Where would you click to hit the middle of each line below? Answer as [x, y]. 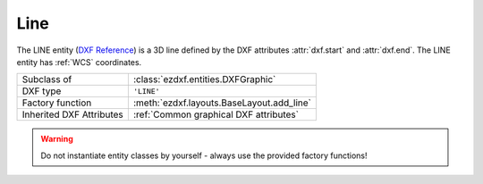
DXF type [42, 91]
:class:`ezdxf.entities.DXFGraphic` [204, 79]
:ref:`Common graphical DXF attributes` [216, 114]
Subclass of [47, 79]
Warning [57, 139]
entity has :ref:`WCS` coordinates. [79, 62]
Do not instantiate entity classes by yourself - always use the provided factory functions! [204, 155]
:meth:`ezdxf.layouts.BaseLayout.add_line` [222, 103]
